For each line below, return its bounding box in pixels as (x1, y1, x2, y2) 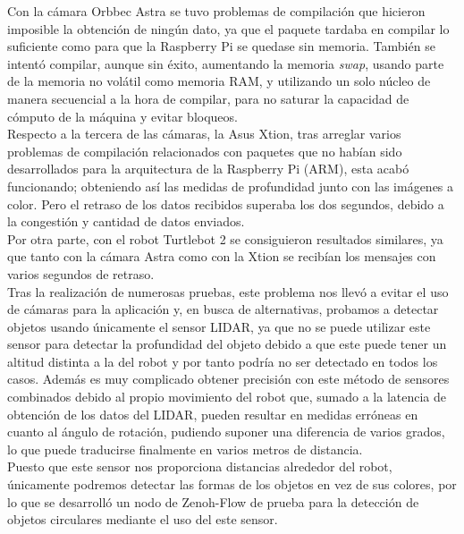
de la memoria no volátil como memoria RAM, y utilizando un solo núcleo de (7, 72, 431, 90)
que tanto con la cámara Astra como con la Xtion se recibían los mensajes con (7, 247, 436, 266)
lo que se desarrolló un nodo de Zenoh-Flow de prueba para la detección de (7, 492, 419, 511)
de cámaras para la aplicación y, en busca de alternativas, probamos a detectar (7, 300, 439, 318)
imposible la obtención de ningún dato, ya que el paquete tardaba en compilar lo (7, 19, 450, 38)
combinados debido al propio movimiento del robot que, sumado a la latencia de (7, 387, 447, 406)
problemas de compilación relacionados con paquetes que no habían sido (7, 141, 402, 160)
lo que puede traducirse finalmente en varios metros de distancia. (7, 439, 363, 458)
